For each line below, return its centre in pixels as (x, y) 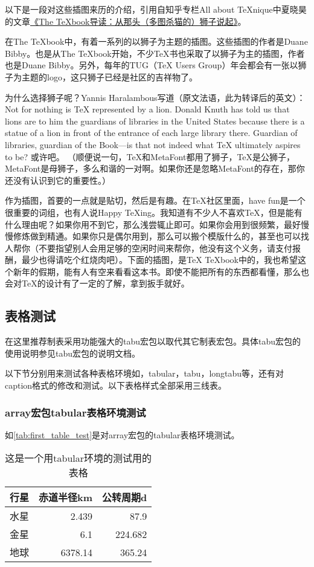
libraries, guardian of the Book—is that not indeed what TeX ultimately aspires (153, 144)
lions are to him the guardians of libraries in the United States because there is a (155, 121)
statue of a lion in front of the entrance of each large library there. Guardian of (151, 133)
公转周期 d (125, 497)
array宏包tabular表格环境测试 (75, 412)
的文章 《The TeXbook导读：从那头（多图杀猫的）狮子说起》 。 (126, 21)
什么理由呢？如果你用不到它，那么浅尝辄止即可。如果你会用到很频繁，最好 (153, 224)
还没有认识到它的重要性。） (58, 180)
